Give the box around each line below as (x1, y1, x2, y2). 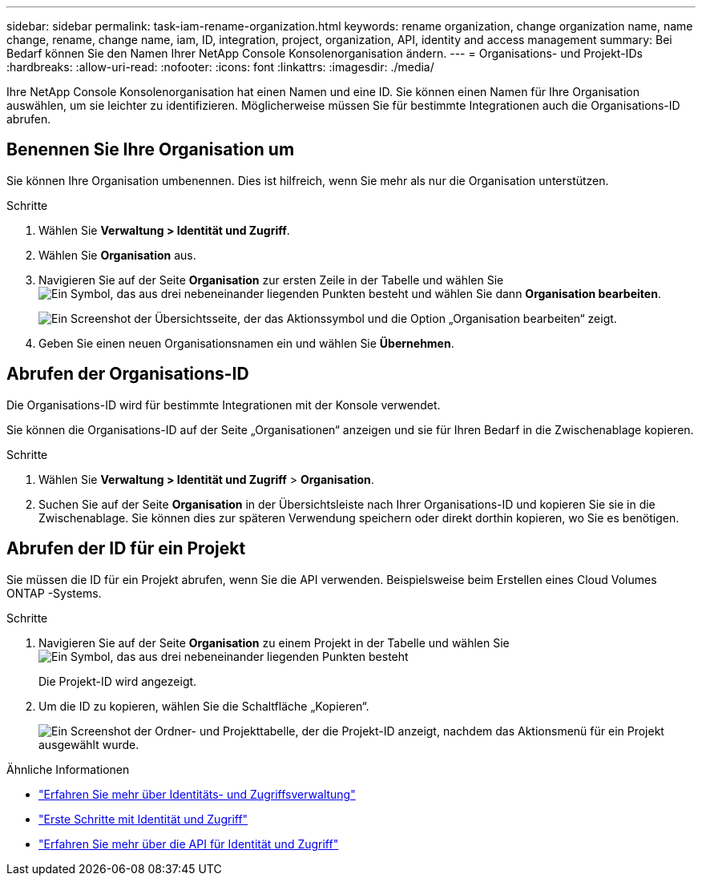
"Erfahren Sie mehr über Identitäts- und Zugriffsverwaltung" (38, 787, 356, 801)
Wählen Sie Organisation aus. (38, 248, 196, 262)
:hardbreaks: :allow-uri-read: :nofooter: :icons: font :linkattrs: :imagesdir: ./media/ (6, 60, 434, 74)
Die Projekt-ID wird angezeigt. (38, 674, 197, 688)
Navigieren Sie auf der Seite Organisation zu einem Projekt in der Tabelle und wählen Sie (38, 635, 510, 650)
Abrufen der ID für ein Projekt (6, 538, 246, 559)
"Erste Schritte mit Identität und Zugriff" (38, 812, 248, 826)
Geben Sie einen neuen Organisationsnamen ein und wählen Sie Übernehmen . (38, 336, 454, 350)
